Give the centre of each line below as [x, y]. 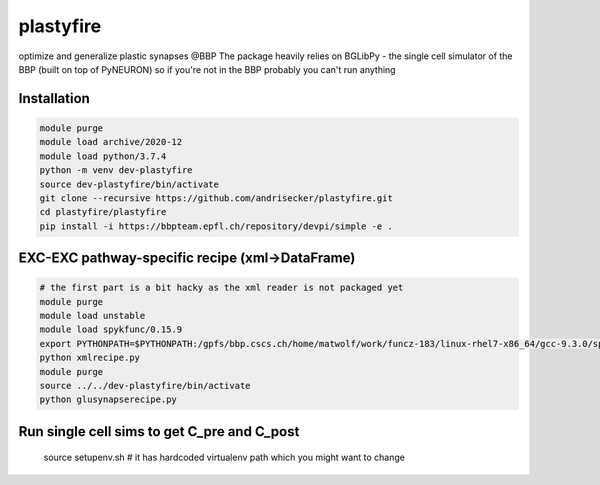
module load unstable [92, 316]
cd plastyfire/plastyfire [103, 212]
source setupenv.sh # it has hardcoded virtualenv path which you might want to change [224, 457]
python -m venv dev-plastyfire [116, 170]
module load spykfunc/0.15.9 [111, 329]
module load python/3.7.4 [103, 156]
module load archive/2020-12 [111, 142]
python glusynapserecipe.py [108, 399]
